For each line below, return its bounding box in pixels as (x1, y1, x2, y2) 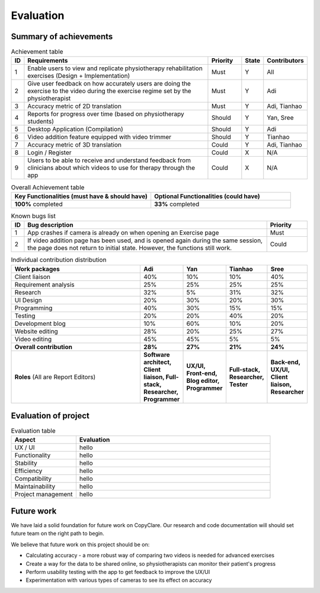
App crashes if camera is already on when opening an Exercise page (27, 229, 219, 237)
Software (143, 350, 170, 359)
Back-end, (270, 358, 300, 366)
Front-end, (186, 369, 217, 377)
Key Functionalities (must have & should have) (14, 192, 148, 200)
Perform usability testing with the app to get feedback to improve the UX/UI (25, 568, 210, 575)
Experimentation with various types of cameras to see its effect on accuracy (25, 576, 212, 584)
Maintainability (14, 483, 56, 491)
